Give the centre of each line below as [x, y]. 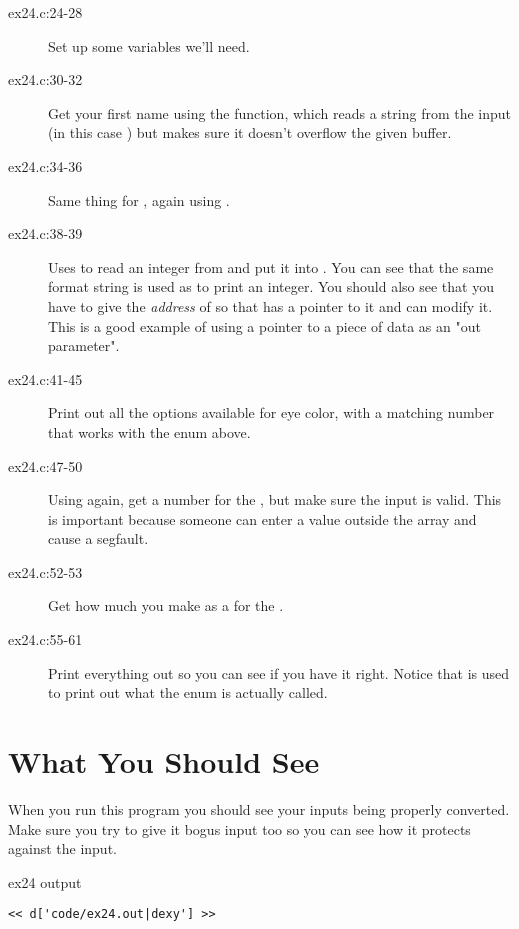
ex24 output [45, 881]
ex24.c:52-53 [45, 571]
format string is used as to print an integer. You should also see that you [271, 286]
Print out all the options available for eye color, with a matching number [271, 412]
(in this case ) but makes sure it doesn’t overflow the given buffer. [250, 132]
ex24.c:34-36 [45, 165]
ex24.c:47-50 [45, 465]
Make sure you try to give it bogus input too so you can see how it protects [239, 828]
